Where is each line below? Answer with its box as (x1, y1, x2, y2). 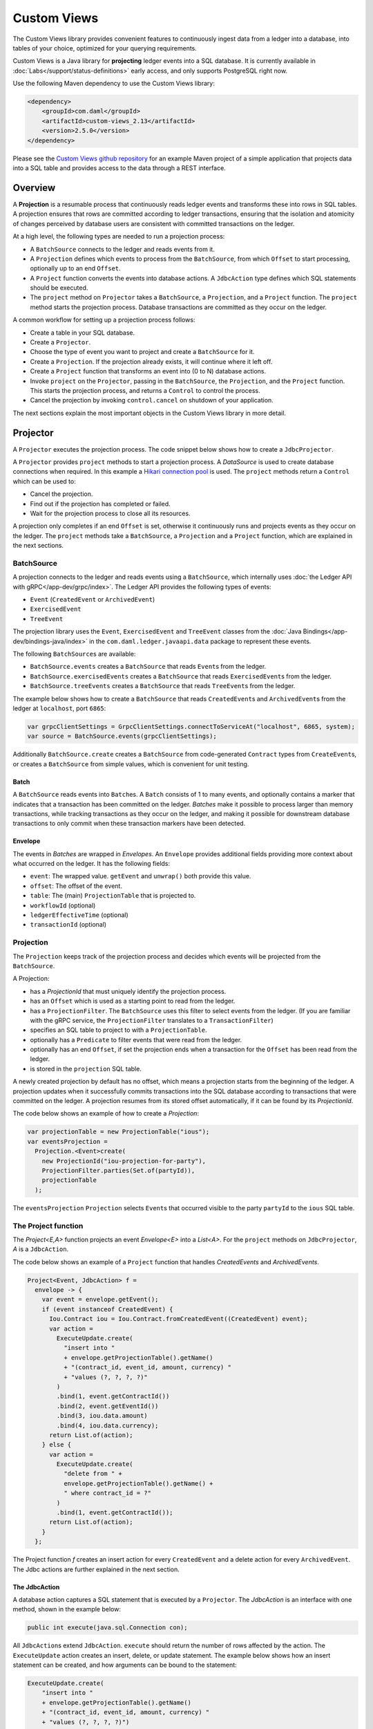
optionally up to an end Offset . (30, 264, 121, 272)
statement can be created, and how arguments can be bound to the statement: (12, 1661, 238, 1670)
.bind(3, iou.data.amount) (56, 1412, 148, 1420)
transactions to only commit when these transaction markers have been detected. (12, 820, 246, 828)
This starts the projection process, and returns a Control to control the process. (30, 386, 260, 394)
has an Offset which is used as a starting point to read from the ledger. (30, 997, 236, 1006)
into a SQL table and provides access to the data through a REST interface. (12, 164, 226, 172)
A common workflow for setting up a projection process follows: (12, 315, 195, 324)
